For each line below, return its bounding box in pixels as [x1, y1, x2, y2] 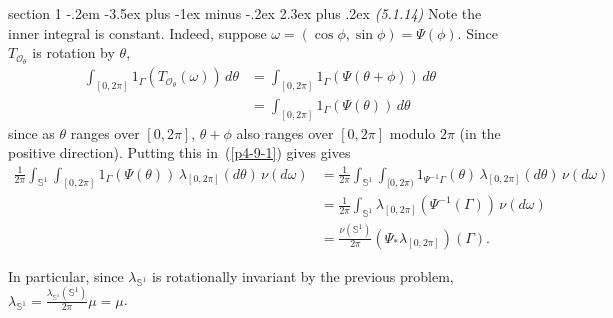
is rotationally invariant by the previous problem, [152, 265, 454, 286]
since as [8, 122, 55, 143]
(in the [459, 122, 501, 143]
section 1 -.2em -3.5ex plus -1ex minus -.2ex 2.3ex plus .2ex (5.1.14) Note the [8, 3, 482, 23]
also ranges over [236, 122, 334, 143]
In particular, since [8, 265, 124, 286]
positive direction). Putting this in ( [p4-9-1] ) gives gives [8, 142, 351, 163]
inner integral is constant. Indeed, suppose [8, 22, 267, 43]
